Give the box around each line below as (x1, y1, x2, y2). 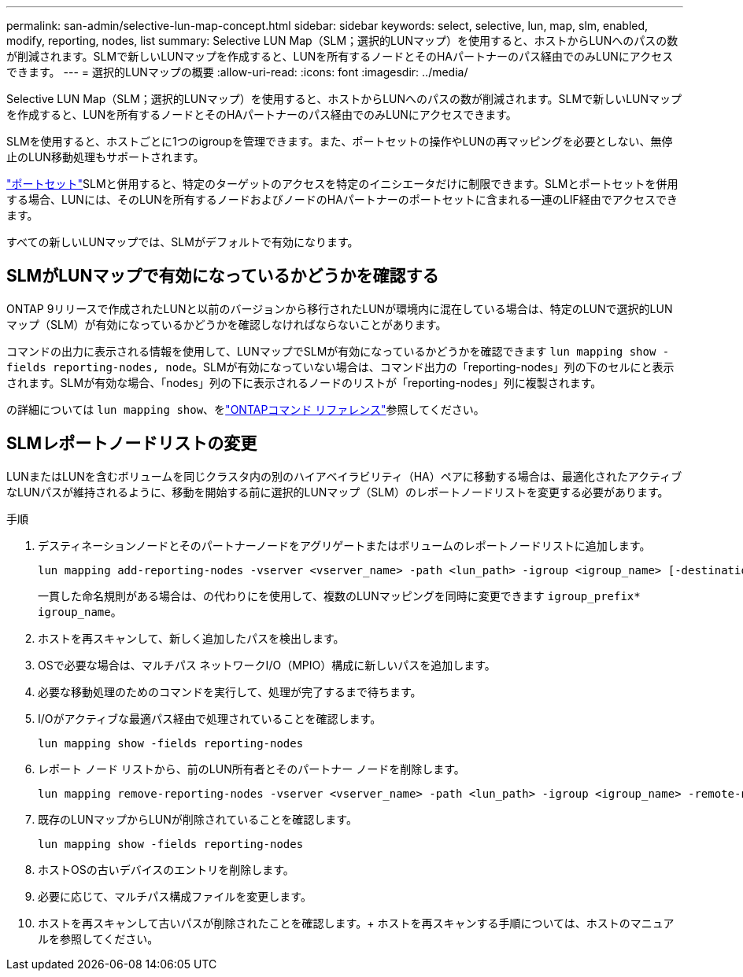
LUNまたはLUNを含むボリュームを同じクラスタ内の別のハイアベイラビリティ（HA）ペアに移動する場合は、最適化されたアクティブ (6, 469, 682, 483)
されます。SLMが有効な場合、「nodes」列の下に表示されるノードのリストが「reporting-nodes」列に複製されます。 (6, 375, 602, 389)
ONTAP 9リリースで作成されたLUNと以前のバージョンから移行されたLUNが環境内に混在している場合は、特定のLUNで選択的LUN (6, 301, 673, 315)
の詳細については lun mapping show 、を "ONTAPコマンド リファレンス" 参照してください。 (6, 402, 485, 416)
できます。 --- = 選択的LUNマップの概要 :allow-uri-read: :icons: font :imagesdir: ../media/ (6, 65, 468, 79)
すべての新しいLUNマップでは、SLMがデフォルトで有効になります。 (6, 235, 359, 249)
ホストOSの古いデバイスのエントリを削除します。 (38, 862, 294, 876)
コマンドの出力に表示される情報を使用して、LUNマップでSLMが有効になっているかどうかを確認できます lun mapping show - (6, 344, 670, 358)
